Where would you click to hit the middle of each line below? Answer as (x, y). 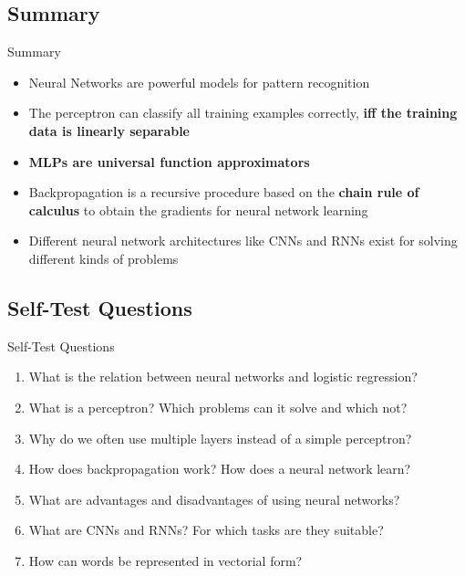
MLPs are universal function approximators (169, 161)
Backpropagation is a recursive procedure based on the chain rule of (224, 192)
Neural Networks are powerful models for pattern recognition (199, 82)
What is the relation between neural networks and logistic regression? (223, 377)
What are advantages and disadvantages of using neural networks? (214, 499)
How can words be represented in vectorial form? (165, 560)
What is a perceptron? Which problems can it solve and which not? (218, 407)
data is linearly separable (109, 130)
